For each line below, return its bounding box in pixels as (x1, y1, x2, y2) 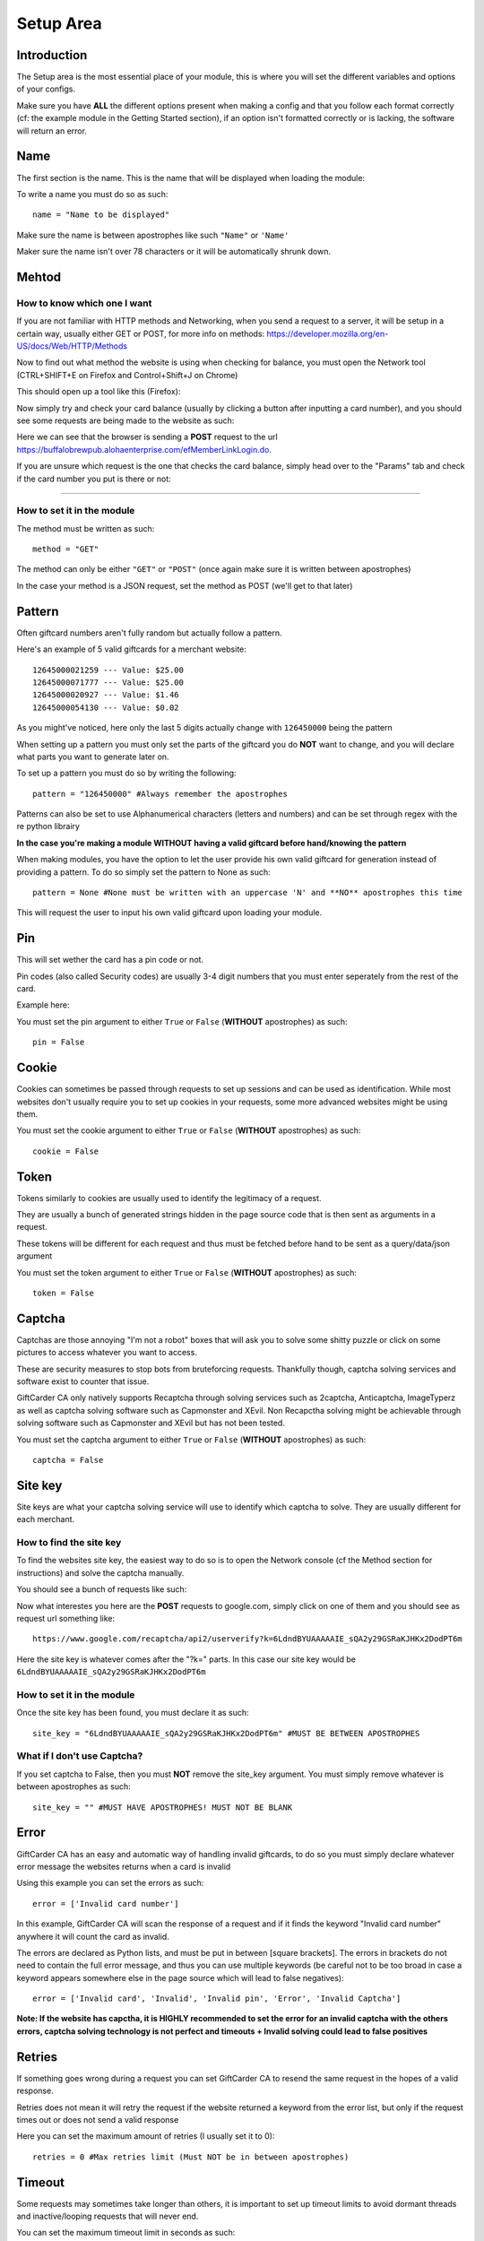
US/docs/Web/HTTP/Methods (16, 341, 128, 351)
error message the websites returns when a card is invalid (16, 1861, 231, 1872)
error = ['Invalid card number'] (32, 1899, 179, 1908)
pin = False (32, 1037, 85, 1048)
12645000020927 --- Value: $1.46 (32, 690, 179, 700)
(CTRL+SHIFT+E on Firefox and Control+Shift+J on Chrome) (16, 369, 238, 380)
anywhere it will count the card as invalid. (16, 1931, 169, 1942)
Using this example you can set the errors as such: (16, 1878, 204, 1889)
